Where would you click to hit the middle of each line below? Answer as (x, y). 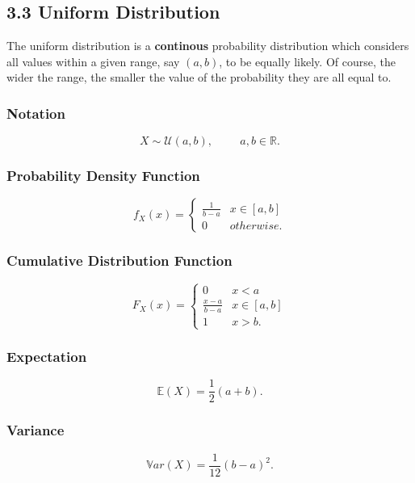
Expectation (47, 356)
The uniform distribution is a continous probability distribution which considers (208, 46)
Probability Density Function (103, 176)
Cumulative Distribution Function (119, 260)
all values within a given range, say (93, 61)
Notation (36, 113)
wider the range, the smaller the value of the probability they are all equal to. (199, 77)
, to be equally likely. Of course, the (307, 61)
